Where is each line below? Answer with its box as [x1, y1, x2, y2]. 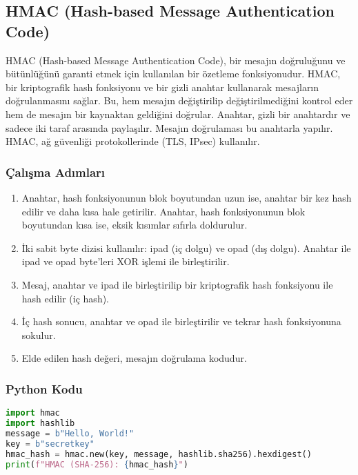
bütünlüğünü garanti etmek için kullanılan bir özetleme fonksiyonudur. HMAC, [6, 66, 341, 81]
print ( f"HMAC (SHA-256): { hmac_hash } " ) [6, 459, 188, 469]
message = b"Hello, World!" [6, 428, 135, 438]
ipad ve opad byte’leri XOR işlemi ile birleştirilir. [21, 254, 230, 269]
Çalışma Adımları [6, 163, 106, 180]
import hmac [6, 408, 60, 418]
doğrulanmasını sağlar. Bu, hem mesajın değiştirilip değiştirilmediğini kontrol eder [6, 93, 353, 108]
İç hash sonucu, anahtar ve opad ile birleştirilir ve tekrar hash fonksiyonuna [21, 314, 341, 329]
